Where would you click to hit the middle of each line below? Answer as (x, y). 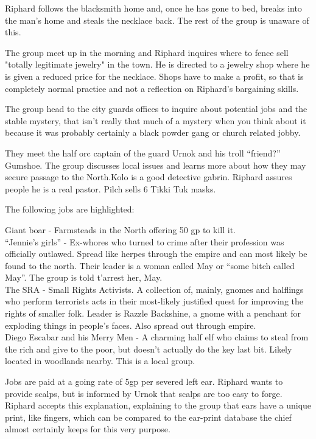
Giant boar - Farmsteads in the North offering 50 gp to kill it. (121, 229)
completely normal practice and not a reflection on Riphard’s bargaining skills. (152, 88)
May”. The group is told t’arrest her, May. (84, 277)
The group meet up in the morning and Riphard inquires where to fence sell (147, 52)
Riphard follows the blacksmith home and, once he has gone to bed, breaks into (153, 8)
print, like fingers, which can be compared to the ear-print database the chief (148, 417)
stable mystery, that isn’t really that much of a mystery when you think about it (156, 120)
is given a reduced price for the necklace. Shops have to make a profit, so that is (154, 76)
